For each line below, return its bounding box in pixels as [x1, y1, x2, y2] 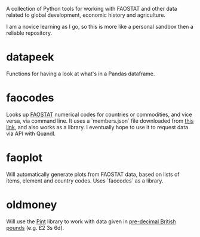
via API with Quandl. [6, 130, 56, 137]
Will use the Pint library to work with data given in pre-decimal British [6, 218, 176, 225]
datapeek [6, 50, 54, 64]
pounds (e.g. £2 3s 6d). [6, 224, 64, 231]
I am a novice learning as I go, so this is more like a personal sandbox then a [6, 23, 194, 30]
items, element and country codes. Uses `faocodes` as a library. [6, 177, 164, 184]
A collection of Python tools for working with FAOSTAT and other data [6, 5, 177, 12]
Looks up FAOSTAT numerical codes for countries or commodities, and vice [6, 111, 192, 118]
